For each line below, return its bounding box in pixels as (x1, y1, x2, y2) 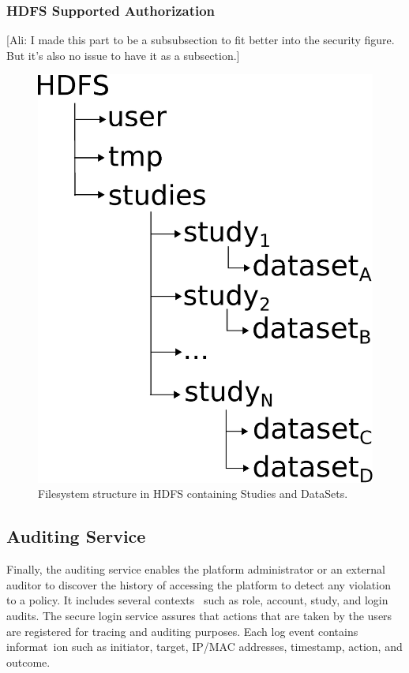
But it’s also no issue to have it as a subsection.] (6, 47, 240, 63)
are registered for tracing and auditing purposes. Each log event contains (6, 623, 358, 639)
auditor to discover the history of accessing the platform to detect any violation (6, 576, 391, 593)
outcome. (6, 653, 51, 670)
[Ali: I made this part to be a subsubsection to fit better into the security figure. (6, 32, 395, 48)
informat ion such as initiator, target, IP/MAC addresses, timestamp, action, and (6, 638, 403, 655)
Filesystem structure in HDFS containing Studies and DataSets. (38, 485, 348, 502)
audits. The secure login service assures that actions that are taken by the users (6, 608, 392, 624)
